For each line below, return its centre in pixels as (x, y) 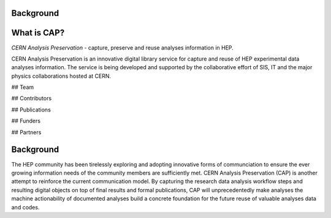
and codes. (25, 207)
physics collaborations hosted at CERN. (61, 76)
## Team (23, 87)
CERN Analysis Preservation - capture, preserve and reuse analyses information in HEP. (123, 47)
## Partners (26, 132)
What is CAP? (38, 33)
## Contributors (32, 99)
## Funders (26, 121)
